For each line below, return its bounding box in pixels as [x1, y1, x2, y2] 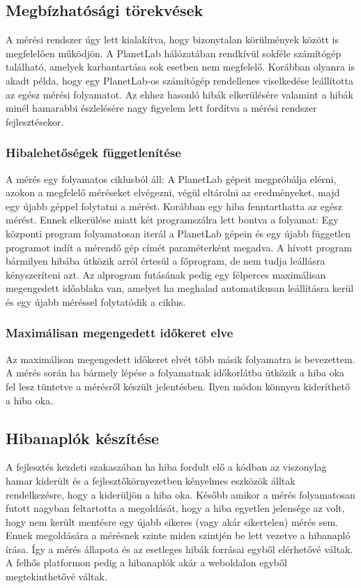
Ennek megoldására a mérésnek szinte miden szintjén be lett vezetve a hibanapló [6, 528, 351, 543]
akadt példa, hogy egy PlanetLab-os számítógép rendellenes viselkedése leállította [6, 73, 353, 87]
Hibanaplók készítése [6, 427, 160, 448]
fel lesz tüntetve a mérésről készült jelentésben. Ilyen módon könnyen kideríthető [6, 378, 350, 393]
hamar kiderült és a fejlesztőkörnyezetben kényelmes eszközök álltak [6, 473, 295, 487]
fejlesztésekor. [6, 114, 64, 128]
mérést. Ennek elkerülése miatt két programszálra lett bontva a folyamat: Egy [6, 212, 339, 227]
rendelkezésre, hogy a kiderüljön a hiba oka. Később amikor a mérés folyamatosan [6, 487, 355, 501]
